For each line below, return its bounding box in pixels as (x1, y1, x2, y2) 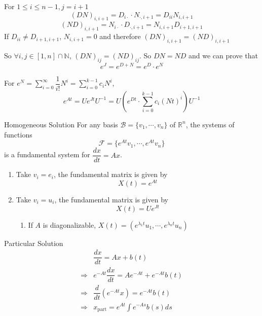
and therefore (99, 31, 141, 42)
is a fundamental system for (4, 149, 90, 160)
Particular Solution (4, 237, 63, 248)
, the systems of (185, 119, 235, 129)
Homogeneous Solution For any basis (4, 119, 118, 129)
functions (4, 129, 32, 139)
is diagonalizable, (43, 219, 96, 230)
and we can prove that (188, 50, 258, 60)
